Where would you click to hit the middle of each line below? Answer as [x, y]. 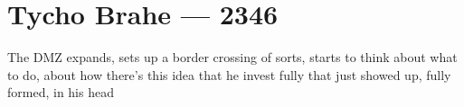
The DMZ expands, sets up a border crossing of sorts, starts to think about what [232, 57]
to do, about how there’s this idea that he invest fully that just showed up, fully [229, 74]
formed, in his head [61, 92]
